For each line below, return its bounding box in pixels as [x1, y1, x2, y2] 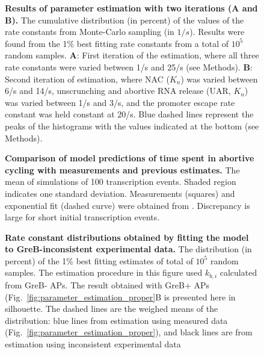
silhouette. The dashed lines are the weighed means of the [5, 302, 218, 315]
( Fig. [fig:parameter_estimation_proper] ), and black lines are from [5, 326, 253, 338]
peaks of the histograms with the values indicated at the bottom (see [5, 119, 259, 132]
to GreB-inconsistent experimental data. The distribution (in [5, 243, 252, 255]
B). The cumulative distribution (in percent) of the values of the [5, 13, 244, 26]
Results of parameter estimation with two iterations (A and [5, 2, 258, 14]
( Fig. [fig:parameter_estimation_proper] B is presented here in [5, 290, 236, 303]
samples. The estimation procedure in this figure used [5, 266, 203, 279]
